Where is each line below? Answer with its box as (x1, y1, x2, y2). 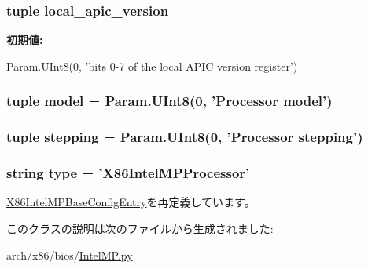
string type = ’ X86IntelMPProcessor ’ (6, 163, 250, 183)
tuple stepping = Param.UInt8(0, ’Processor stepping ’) (6, 127, 363, 147)
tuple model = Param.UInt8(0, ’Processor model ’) (6, 91, 333, 111)
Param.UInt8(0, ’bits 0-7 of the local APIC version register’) (6, 57, 298, 74)
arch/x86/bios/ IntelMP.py (6, 246, 133, 263)
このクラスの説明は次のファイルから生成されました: (6, 220, 274, 236)
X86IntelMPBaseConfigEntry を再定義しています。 (6, 194, 256, 210)
